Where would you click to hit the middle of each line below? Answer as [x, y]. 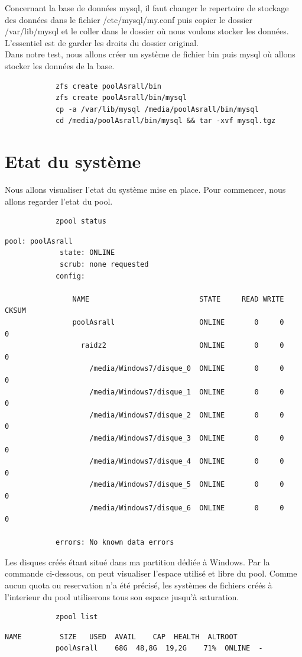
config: [70, 276]
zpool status [81, 221]
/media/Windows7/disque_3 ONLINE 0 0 [187, 438]
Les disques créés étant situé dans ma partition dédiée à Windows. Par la [137, 561]
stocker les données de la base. [60, 65]
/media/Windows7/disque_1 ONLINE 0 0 [187, 392]
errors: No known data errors [115, 543]
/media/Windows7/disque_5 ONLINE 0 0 [187, 485]
